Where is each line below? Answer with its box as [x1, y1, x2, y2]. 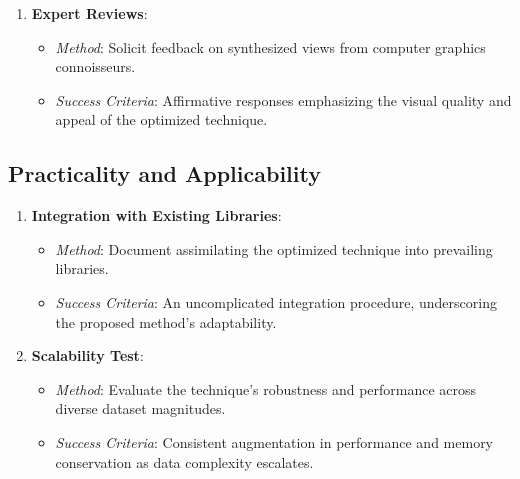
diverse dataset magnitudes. [55, 398, 226, 419]
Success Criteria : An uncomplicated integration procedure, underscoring [55, 291, 497, 312]
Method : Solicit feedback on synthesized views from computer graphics [55, 36, 486, 57]
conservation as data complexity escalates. [55, 451, 314, 472]
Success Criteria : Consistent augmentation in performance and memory [55, 431, 494, 452]
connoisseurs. [55, 56, 136, 77]
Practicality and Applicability [8, 158, 321, 189]
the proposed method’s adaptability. [55, 311, 277, 332]
